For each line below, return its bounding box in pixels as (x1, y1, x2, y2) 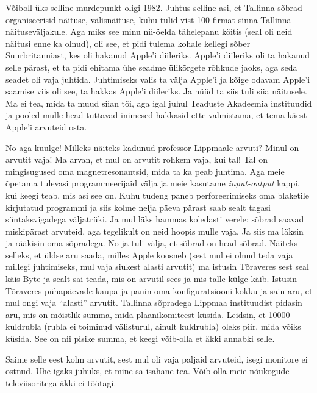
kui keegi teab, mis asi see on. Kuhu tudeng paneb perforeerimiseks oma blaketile (5, 188, 309, 201)
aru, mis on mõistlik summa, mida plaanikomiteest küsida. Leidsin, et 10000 (5, 308, 290, 320)
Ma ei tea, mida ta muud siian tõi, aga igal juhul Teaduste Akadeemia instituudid (5, 96, 312, 109)
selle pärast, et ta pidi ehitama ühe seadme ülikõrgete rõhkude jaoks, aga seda (5, 60, 297, 73)
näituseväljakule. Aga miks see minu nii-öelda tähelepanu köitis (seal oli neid (5, 25, 293, 38)
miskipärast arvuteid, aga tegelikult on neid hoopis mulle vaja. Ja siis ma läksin (5, 224, 304, 237)
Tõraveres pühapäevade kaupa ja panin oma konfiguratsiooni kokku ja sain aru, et (5, 284, 313, 297)
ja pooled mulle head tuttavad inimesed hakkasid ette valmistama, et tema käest (5, 108, 307, 121)
